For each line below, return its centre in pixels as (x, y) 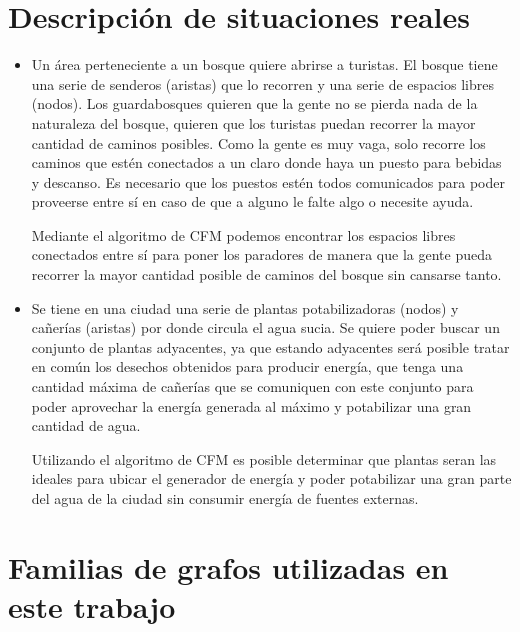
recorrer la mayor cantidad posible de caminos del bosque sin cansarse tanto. (266, 274)
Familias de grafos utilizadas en (228, 566)
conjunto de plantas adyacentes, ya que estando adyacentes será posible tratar (270, 346)
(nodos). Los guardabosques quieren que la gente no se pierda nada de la (254, 103)
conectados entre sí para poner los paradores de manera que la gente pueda (261, 254)
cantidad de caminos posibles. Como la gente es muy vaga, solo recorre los (258, 142)
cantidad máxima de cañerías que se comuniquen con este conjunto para (252, 386)
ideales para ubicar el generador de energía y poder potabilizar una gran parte (271, 478)
